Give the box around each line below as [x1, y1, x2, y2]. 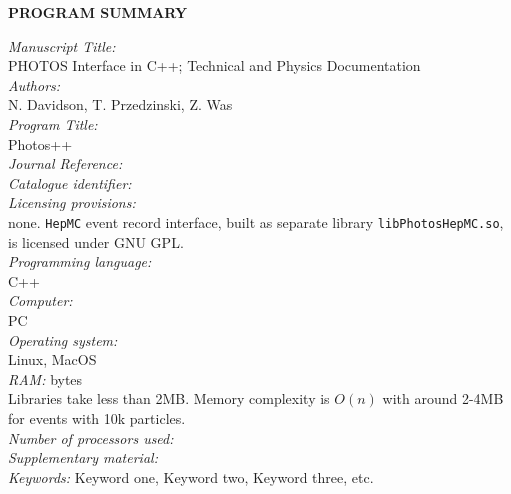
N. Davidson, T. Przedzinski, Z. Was [8, 94, 233, 115]
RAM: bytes [8, 368, 83, 389]
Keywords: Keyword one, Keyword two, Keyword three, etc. [8, 466, 374, 487]
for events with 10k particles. [8, 407, 186, 428]
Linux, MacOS [8, 349, 97, 370]
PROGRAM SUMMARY [8, 2, 188, 22]
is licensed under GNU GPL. [8, 231, 184, 252]
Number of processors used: [8, 427, 174, 448]
